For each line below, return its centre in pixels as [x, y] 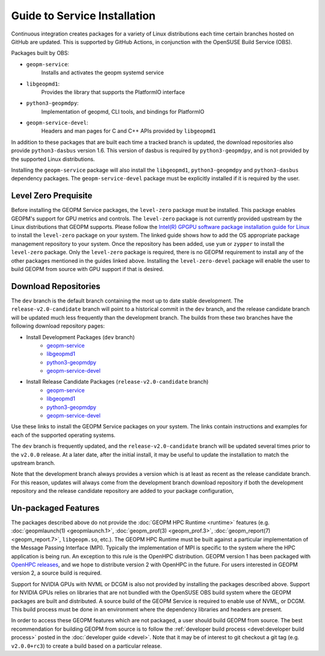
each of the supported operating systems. [63, 435]
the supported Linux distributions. [53, 159]
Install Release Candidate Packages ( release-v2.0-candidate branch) [117, 382]
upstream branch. [33, 463]
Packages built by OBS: [40, 53]
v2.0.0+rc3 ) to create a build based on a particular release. [86, 646]
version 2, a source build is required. [57, 573]
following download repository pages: [58, 326]
